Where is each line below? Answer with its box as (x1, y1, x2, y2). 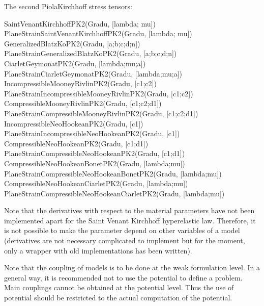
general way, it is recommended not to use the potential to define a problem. (4, 272, 243, 283)
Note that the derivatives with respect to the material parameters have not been (4, 205, 255, 216)
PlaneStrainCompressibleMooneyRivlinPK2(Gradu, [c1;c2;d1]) (4, 108, 198, 118)
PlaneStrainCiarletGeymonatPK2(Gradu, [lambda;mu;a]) (4, 68, 183, 79)
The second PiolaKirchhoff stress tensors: (4, 1, 132, 11)
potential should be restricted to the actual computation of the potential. (4, 292, 232, 303)
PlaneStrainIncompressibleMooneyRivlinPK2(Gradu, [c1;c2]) (4, 88, 193, 98)
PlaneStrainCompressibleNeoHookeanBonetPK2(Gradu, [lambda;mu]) (4, 168, 222, 178)
